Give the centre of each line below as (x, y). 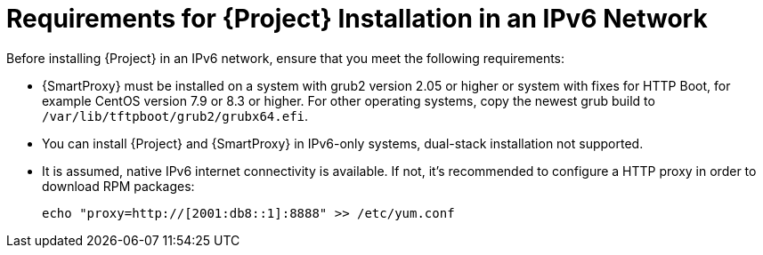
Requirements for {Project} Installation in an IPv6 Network (357, 19)
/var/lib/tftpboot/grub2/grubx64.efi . (175, 116)
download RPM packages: (118, 186)
